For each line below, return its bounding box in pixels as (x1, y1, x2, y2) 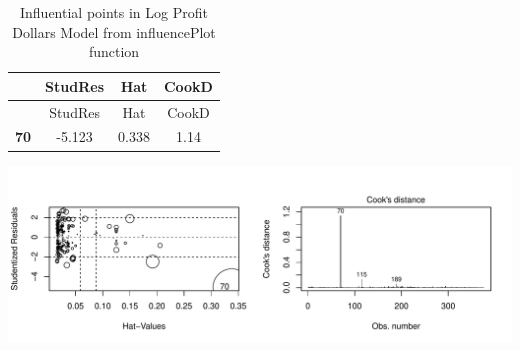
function (88, 41, 140, 62)
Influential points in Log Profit (19, 2, 208, 22)
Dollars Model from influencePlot (12, 21, 216, 42)
